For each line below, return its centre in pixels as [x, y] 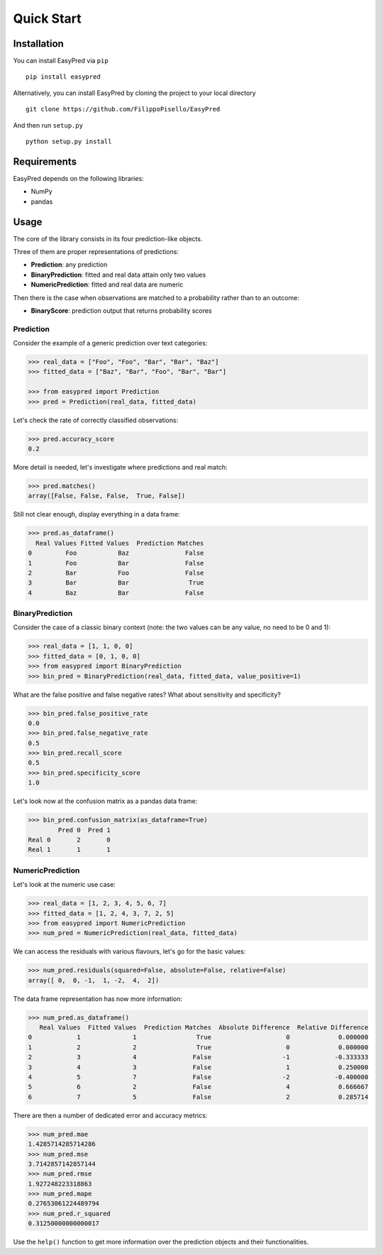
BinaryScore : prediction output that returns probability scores [121, 310]
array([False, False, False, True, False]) [107, 496]
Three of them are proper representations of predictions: [96, 251]
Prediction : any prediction [69, 265]
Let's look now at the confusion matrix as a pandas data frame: [105, 801]
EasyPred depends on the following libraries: [79, 178]
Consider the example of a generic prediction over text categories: [110, 343]
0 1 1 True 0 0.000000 [198, 1037]
